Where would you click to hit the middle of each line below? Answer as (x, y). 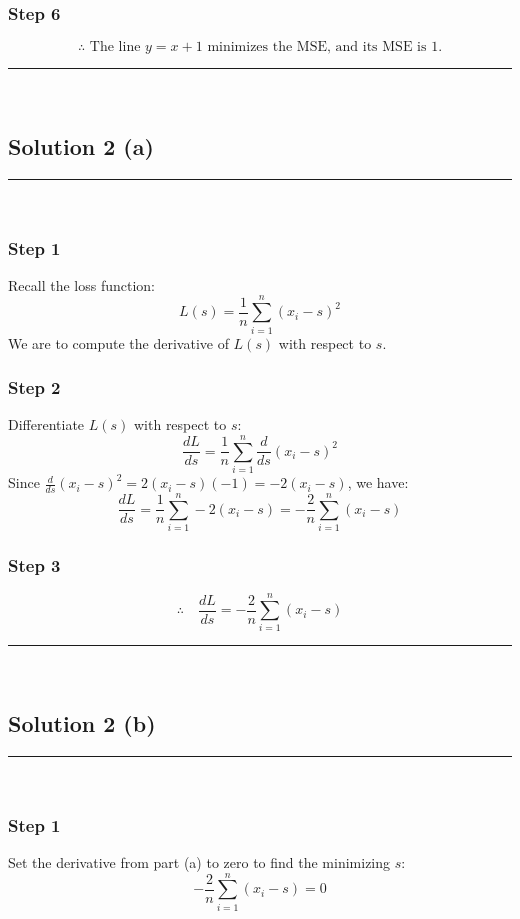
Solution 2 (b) (82, 723)
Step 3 (34, 564)
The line (115, 47)
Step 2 (34, 387)
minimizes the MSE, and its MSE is (317, 47)
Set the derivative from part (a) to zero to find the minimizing (199, 861)
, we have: (378, 482)
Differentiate (46, 424)
